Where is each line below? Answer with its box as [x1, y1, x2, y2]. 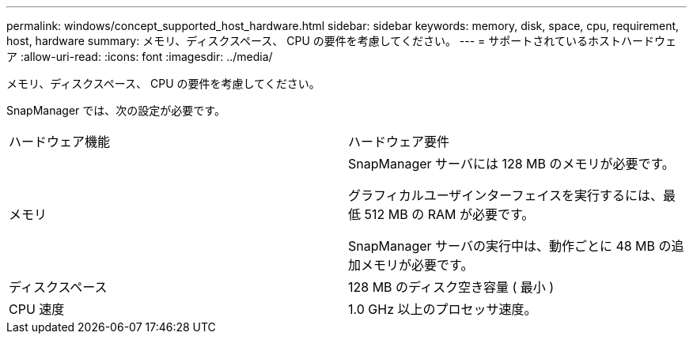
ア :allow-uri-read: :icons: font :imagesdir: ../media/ [6, 50, 273, 63]
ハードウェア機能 [9, 134, 111, 149]
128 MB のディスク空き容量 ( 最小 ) [348, 279, 555, 295]
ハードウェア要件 [348, 134, 450, 149]
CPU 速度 [9, 301, 65, 317]
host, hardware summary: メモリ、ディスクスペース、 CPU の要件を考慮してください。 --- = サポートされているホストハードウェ [6, 34, 676, 47]
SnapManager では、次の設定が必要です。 [6, 104, 225, 117]
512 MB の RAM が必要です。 [364, 206, 535, 222]
